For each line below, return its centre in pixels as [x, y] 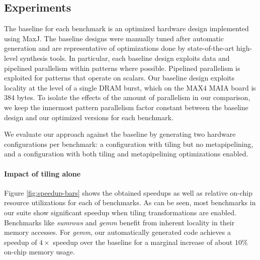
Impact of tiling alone [42, 173]
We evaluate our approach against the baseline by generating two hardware [120, 134]
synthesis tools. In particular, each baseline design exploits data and [125, 58]
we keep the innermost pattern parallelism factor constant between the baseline [126, 107]
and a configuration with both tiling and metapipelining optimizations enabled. [126, 154]
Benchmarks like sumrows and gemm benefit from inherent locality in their [119, 222]
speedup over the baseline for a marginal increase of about [143, 242]
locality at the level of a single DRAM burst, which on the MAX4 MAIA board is [130, 87]
